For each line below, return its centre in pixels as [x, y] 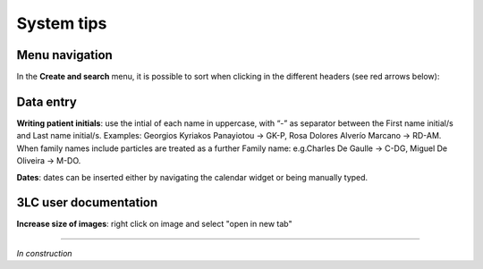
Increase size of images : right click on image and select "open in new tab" [154, 224]
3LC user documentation [87, 202]
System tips [62, 23]
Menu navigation [65, 55]
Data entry [47, 101]
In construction [44, 253]
